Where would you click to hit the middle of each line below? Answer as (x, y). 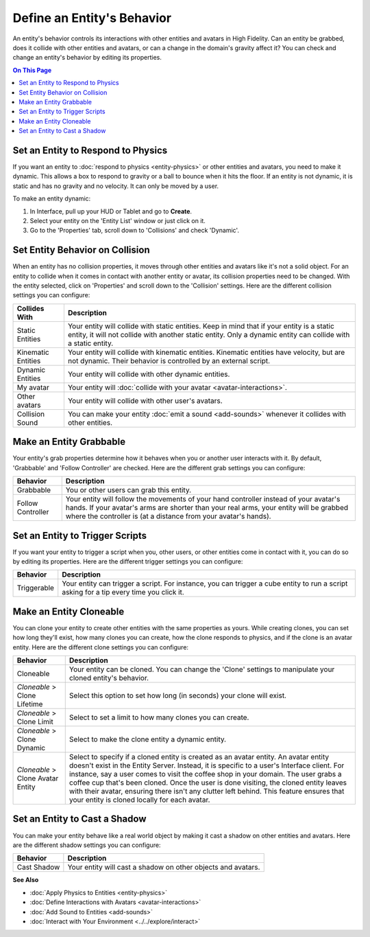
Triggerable (36, 588)
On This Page (32, 70)
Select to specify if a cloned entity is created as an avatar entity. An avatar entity (199, 757)
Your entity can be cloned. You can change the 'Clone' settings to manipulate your (202, 669)
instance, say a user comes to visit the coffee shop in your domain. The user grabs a (205, 774)
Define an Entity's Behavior (92, 18)
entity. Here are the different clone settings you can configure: (100, 647)
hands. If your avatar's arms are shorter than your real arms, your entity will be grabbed (207, 508)
